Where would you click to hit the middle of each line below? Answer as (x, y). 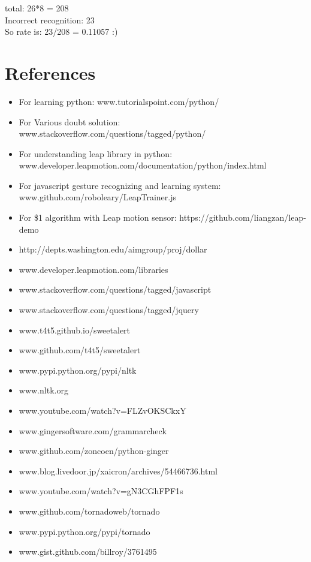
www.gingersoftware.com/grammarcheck (93, 430)
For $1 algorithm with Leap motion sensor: (98, 217)
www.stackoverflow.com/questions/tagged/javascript (115, 289)
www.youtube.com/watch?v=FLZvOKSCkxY (102, 410)
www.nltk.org (43, 390)
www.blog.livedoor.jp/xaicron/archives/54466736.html (118, 471)
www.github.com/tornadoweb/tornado (89, 511)
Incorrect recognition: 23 (50, 19)
